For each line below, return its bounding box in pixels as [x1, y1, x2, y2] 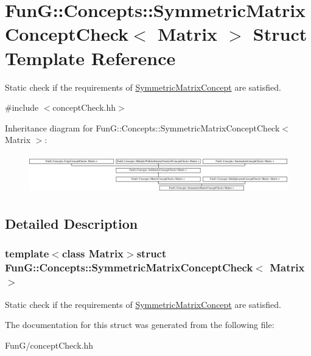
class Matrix [61, 246, 124, 261]
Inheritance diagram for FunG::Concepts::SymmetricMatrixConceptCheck [5, 121, 280, 134]
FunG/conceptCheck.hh [5, 338, 93, 351]
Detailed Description [5, 214, 138, 233]
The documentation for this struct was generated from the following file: [5, 318, 274, 331]
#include [5, 101, 39, 114]
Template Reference [5, 45, 176, 70]
